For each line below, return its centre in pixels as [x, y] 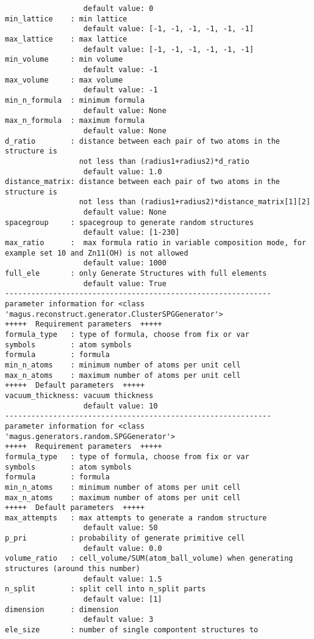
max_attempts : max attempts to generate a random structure [136, 518]
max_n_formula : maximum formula [75, 121]
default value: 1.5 [123, 579]
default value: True [125, 283]
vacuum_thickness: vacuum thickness [79, 395]
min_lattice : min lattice [66, 19]
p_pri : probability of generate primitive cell [125, 538]
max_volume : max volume [64, 80]
